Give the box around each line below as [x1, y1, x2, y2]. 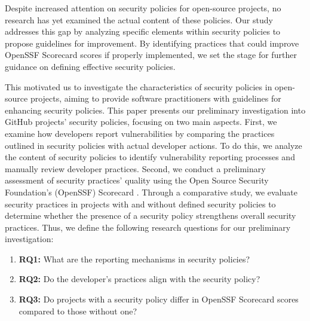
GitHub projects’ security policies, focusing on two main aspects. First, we [5, 115, 277, 128]
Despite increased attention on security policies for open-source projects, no [5, 2, 281, 14]
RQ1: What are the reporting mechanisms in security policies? [19, 252, 250, 265]
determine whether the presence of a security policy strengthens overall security [5, 209, 296, 222]
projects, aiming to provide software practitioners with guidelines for [30, 92, 281, 105]
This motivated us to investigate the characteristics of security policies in [5, 80, 272, 93]
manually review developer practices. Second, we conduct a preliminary [5, 162, 266, 175]
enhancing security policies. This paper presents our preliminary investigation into [5, 103, 306, 116]
